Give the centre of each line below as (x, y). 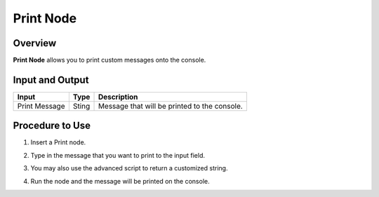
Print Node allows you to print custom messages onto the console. (109, 60)
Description (118, 97)
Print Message (41, 106)
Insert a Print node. (58, 142)
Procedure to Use (52, 126)
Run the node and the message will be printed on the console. (120, 181)
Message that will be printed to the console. (171, 106)
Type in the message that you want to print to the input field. (118, 155)
